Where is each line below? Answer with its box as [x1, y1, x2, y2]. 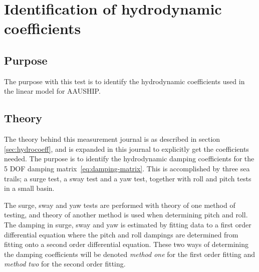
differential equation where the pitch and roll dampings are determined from [4, 229, 238, 239]
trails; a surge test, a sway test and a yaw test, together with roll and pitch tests [4, 173, 251, 183]
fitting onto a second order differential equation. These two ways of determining [4, 239, 249, 249]
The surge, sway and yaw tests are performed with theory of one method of [4, 199, 235, 210]
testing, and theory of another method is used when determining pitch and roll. [4, 209, 248, 220]
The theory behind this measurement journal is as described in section [4, 134, 220, 144]
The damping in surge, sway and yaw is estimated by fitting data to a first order [4, 219, 251, 229]
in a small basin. [4, 183, 55, 193]
